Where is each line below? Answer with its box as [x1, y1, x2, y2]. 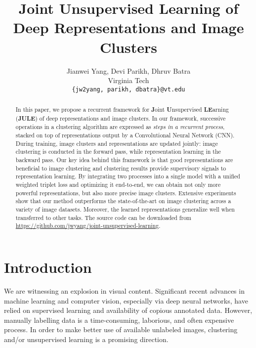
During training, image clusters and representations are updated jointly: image [15, 139, 218, 147]
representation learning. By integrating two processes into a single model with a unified [15, 172, 240, 180]
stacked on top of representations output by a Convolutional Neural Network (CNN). [15, 131, 235, 139]
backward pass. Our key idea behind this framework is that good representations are [15, 156, 233, 164]
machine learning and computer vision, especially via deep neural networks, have [4, 295, 248, 305]
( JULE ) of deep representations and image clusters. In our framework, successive [15, 114, 226, 123]
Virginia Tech [108, 75, 149, 86]
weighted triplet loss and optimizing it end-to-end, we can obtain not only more [15, 180, 221, 189]
